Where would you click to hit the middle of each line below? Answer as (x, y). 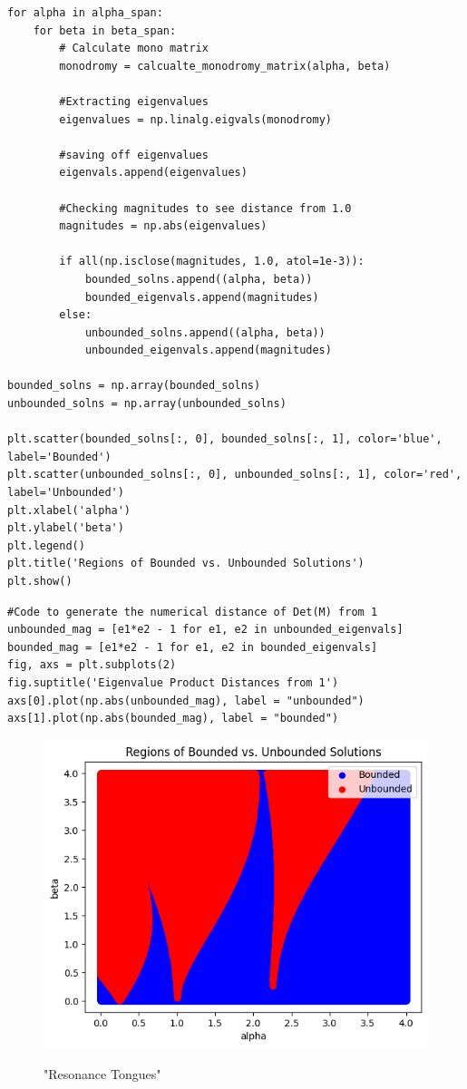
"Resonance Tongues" (102, 1073)
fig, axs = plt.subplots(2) (92, 665)
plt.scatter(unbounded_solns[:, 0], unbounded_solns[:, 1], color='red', (235, 475)
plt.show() (40, 581)
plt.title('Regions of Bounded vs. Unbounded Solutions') (186, 564)
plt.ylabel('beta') (66, 528)
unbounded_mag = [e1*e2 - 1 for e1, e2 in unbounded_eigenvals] (205, 630)
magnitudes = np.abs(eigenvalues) (163, 226)
